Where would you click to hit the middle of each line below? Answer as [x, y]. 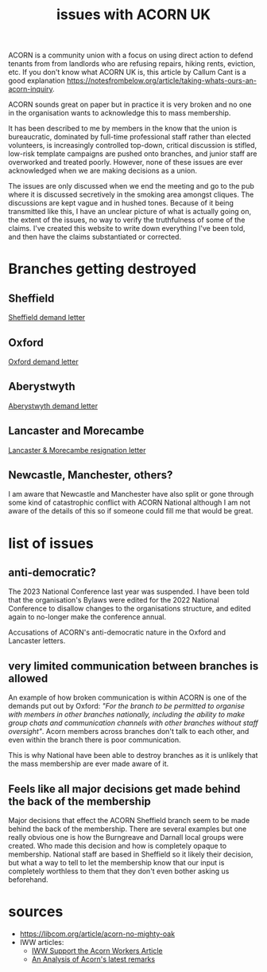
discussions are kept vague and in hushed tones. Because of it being [121, 203]
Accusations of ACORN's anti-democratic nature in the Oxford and [117, 632]
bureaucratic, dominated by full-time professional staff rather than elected [130, 137]
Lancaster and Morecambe [76, 431]
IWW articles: [42, 942]
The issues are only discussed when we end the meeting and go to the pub [131, 186]
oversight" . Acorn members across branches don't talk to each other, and [129, 732]
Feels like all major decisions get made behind [124, 789]
